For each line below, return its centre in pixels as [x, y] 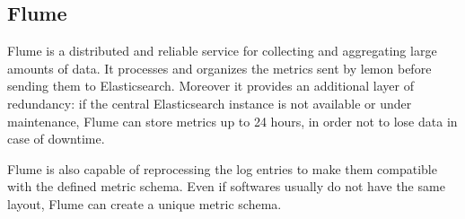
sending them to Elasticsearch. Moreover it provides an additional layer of [211, 86]
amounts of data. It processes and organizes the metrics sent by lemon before [219, 68]
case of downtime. [56, 139]
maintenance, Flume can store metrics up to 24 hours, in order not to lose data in [232, 121]
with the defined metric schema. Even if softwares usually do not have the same [226, 186]
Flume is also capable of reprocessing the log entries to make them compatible [222, 168]
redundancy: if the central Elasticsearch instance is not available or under [210, 103]
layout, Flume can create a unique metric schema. [145, 203]
